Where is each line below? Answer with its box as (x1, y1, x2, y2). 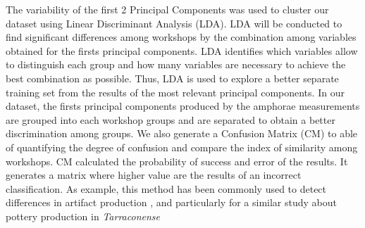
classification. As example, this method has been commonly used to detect (6, 181, 327, 196)
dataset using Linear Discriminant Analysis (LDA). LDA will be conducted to (6, 15, 342, 30)
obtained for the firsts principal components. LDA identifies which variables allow (6, 43, 358, 58)
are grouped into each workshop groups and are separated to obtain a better (6, 112, 335, 127)
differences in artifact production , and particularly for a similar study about (6, 195, 337, 210)
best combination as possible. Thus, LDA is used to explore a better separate (6, 70, 339, 85)
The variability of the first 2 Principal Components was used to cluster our (6, 2, 329, 16)
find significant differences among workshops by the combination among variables (6, 30, 357, 44)
